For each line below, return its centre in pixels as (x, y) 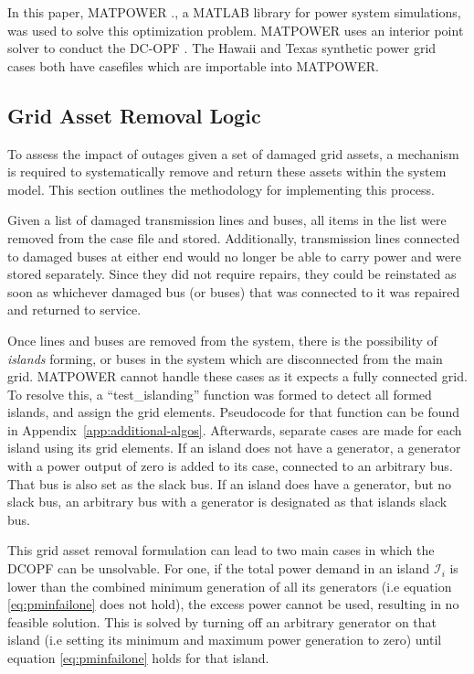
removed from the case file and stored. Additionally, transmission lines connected (234, 237)
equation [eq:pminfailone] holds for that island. (138, 658)
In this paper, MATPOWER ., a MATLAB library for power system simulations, (234, 12)
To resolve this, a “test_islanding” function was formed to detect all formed (220, 394)
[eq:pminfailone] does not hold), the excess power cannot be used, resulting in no (233, 604)
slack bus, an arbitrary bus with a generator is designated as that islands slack (227, 502)
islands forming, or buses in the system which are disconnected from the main (225, 358)
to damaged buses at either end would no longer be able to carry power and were (234, 256)
